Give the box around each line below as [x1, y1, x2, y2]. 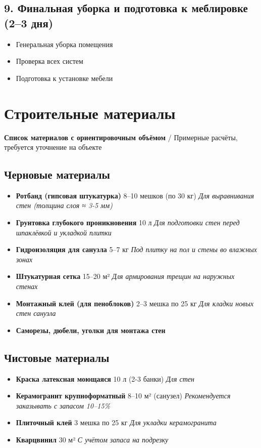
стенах [16, 281, 38, 292]
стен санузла [16, 308, 56, 318]
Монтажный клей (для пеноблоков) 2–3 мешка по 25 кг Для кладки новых [16, 298, 254, 308]
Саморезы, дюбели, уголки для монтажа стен [16, 324, 166, 335]
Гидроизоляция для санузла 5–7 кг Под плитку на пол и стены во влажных [16, 244, 257, 255]
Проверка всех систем [16, 56, 83, 66]
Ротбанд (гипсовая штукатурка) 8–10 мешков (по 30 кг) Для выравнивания [16, 190, 254, 200]
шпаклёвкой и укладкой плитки [16, 227, 112, 237]
